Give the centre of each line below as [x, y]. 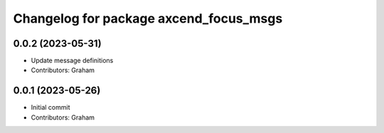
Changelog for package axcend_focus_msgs [148, 18]
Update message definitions [72, 61]
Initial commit [50, 108]
